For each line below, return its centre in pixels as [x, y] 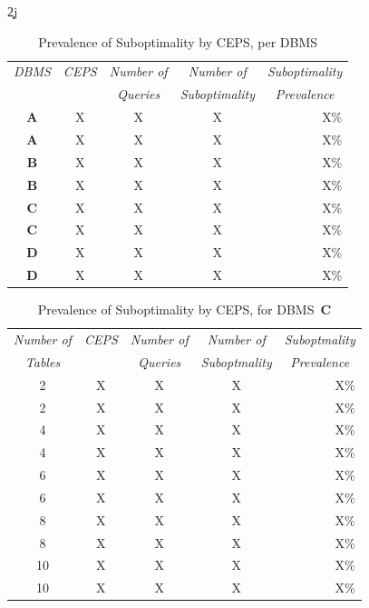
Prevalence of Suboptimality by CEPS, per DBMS [178, 41]
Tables [43, 361]
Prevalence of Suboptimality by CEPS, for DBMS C [184, 309]
